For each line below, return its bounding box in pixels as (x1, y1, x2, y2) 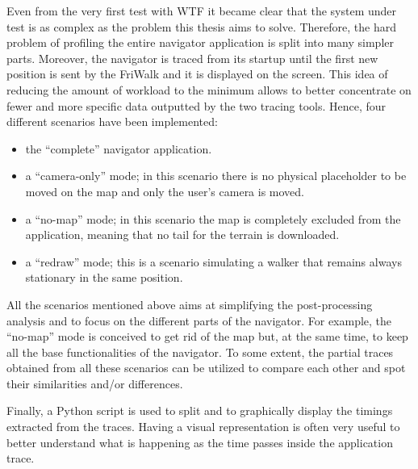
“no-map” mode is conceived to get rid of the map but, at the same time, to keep (6, 328, 408, 345)
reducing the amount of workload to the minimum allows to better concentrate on (6, 81, 412, 98)
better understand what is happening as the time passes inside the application (6, 433, 393, 450)
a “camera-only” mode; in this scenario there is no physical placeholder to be (25, 167, 407, 184)
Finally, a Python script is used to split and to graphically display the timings (6, 402, 393, 419)
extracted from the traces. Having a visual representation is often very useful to (6, 418, 400, 435)
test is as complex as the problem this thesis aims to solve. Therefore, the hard (6, 18, 396, 35)
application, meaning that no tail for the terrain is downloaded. (25, 226, 340, 243)
